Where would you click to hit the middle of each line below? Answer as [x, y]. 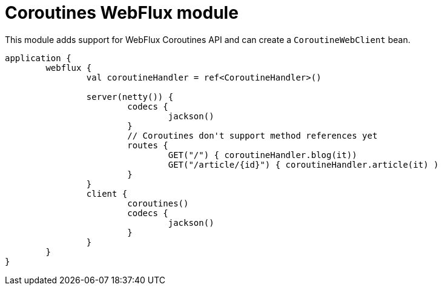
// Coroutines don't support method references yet [252, 135]
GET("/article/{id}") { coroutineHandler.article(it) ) [303, 164]
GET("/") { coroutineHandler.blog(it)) [262, 155]
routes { [148, 145]
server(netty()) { [130, 97]
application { [38, 58]
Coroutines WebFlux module [122, 13]
